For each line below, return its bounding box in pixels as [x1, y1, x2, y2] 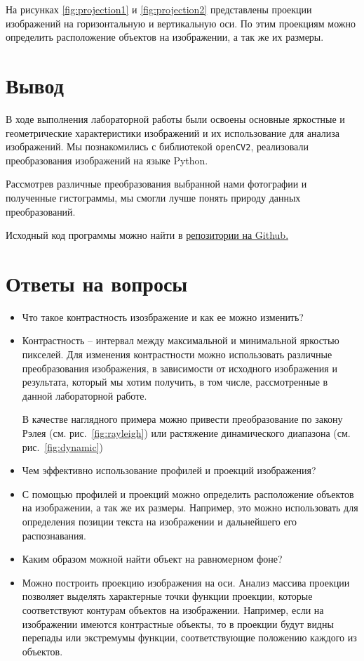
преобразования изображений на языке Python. [6, 152, 208, 167]
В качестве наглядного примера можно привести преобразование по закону [22, 412, 343, 426]
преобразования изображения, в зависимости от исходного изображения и [22, 360, 337, 375]
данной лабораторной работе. [22, 388, 147, 403]
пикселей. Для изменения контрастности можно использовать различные [22, 347, 332, 362]
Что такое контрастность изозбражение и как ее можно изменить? [22, 309, 304, 324]
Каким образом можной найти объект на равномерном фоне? [22, 551, 283, 566]
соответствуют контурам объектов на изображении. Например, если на [22, 602, 324, 617]
